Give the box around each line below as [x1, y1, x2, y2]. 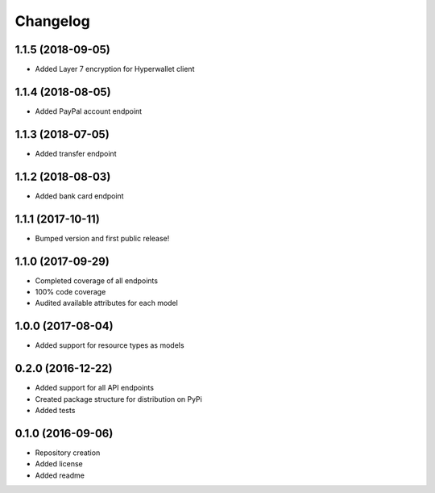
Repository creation [35, 448, 101, 457]
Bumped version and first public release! [35, 233, 170, 243]
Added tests [35, 405, 76, 415]
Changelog [14, 12, 90, 30]
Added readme [35, 470, 85, 480]
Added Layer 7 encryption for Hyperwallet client [35, 65, 195, 74]
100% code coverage [35, 286, 106, 296]
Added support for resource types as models [35, 341, 184, 350]
